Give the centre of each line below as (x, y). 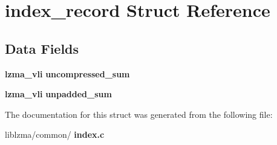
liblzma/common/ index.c (55, 134)
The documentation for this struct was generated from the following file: (139, 114)
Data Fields (42, 48)
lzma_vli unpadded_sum (58, 94)
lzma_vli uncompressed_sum (67, 73)
